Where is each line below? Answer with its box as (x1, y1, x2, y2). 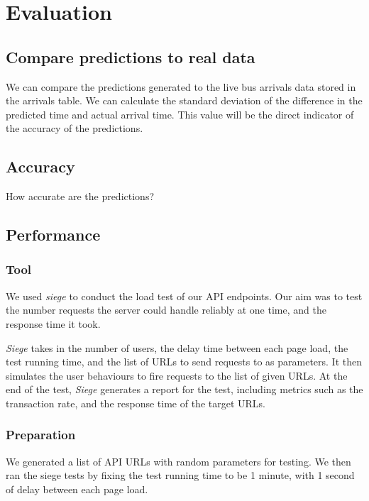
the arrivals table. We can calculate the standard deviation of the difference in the (6, 93, 363, 108)
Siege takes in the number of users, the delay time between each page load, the (6, 340, 348, 355)
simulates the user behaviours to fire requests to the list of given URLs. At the (6, 368, 348, 382)
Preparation (6, 426, 76, 444)
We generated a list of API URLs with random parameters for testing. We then (6, 453, 351, 468)
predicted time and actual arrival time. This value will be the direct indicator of (6, 106, 354, 121)
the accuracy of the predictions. (6, 121, 143, 136)
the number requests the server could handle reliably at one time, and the (6, 302, 326, 317)
